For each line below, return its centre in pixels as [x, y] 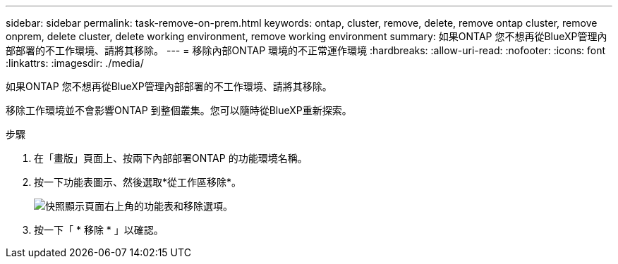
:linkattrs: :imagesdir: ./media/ [75, 63]
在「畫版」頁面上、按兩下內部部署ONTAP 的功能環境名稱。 [171, 158]
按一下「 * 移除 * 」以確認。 [99, 230]
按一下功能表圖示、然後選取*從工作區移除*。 [138, 182]
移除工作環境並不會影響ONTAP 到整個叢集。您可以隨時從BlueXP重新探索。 [179, 110]
